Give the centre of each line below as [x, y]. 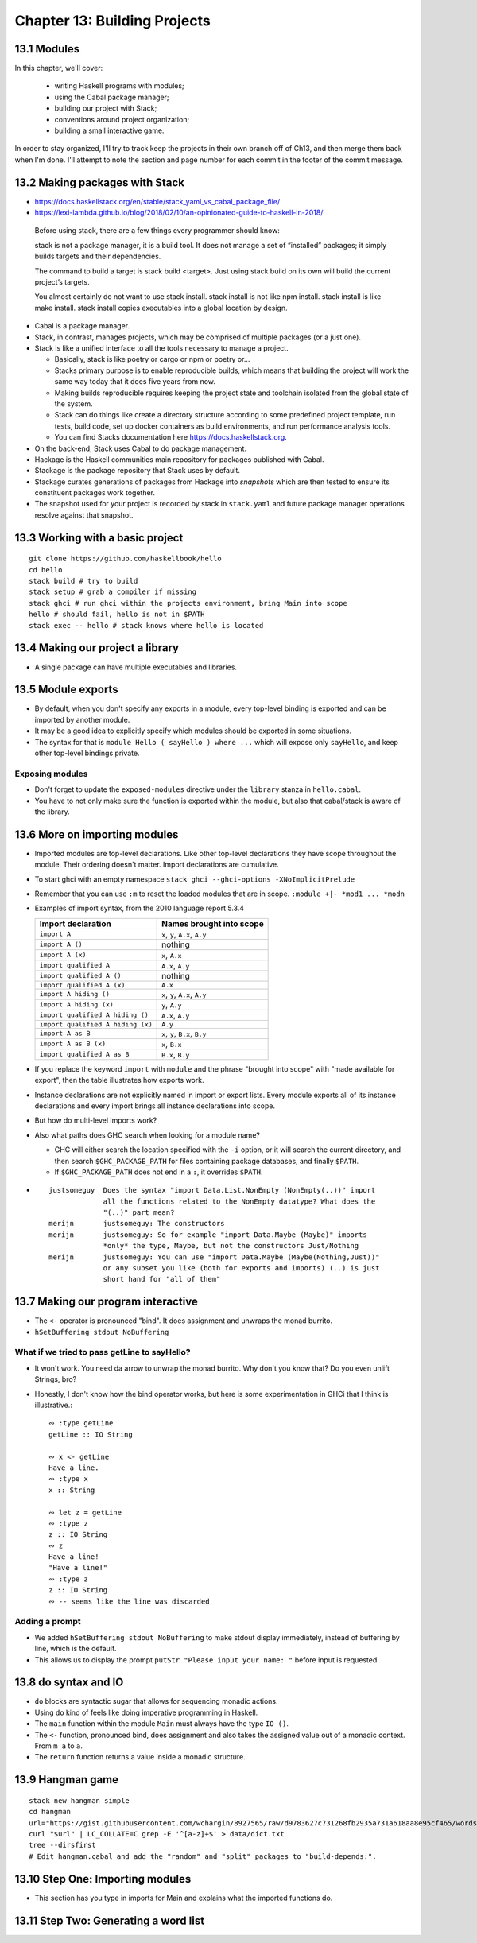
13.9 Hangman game [67, 1780]
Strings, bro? [56, 1379]
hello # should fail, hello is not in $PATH [117, 615]
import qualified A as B [84, 1055]
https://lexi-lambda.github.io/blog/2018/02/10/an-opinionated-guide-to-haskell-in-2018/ [179, 213]
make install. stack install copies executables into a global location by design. [161, 308]
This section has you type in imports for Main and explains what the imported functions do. [184, 1898]
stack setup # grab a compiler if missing [113, 592]
